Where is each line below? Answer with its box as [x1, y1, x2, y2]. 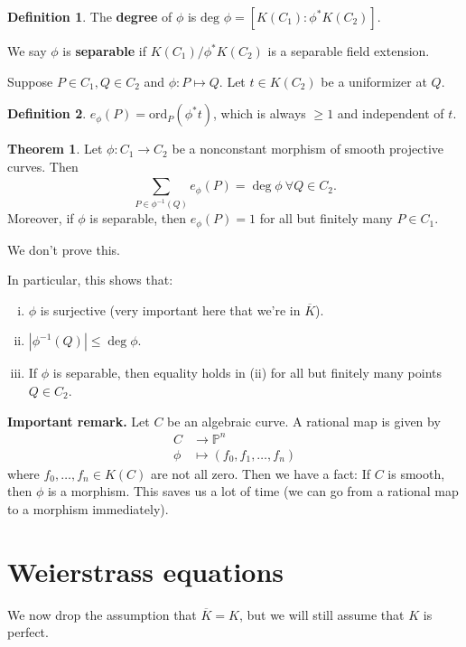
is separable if [62, 42, 146, 60]
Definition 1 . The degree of [7, 7, 172, 25]
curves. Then [7, 156, 79, 175]
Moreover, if [7, 209, 74, 228]
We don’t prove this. [7, 239, 120, 258]
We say [7, 42, 47, 60]
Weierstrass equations [7, 552, 284, 589]
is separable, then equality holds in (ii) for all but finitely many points [52, 363, 442, 382]
